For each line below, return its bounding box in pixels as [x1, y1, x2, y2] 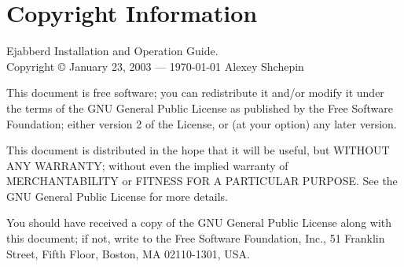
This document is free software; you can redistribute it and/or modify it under [6, 84, 384, 101]
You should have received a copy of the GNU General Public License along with [6, 214, 392, 231]
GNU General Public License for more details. [6, 187, 229, 204]
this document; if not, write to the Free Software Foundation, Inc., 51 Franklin [6, 230, 385, 247]
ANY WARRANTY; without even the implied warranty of [6, 157, 288, 173]
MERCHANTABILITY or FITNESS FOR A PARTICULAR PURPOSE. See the [6, 172, 398, 189]
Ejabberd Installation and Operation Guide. [6, 43, 219, 59]
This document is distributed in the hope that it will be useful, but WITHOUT [6, 142, 390, 158]
